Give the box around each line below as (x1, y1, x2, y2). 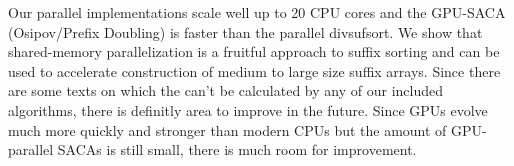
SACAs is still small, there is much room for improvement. (57, 139, 417, 160)
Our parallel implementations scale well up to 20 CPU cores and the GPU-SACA (8, 2, 506, 22)
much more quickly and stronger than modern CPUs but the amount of (8, 119, 447, 140)
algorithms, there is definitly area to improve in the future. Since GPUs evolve (8, 99, 488, 120)
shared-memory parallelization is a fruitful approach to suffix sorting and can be (8, 41, 500, 62)
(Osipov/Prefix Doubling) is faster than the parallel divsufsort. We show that (8, 21, 483, 42)
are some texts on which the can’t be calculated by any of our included (8, 80, 443, 101)
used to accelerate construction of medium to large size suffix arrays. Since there (8, 60, 501, 81)
